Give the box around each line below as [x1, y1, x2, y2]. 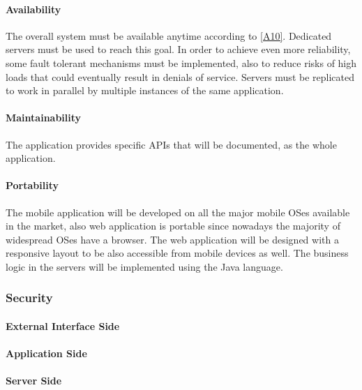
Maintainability [6, 110, 82, 125]
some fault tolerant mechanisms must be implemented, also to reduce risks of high [6, 55, 357, 70]
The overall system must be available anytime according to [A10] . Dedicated [6, 28, 332, 43]
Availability [6, 1, 61, 16]
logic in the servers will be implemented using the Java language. [6, 259, 283, 273]
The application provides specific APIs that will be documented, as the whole [6, 137, 337, 151]
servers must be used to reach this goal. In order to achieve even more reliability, [6, 42, 351, 57]
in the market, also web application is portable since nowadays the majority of [6, 218, 340, 233]
